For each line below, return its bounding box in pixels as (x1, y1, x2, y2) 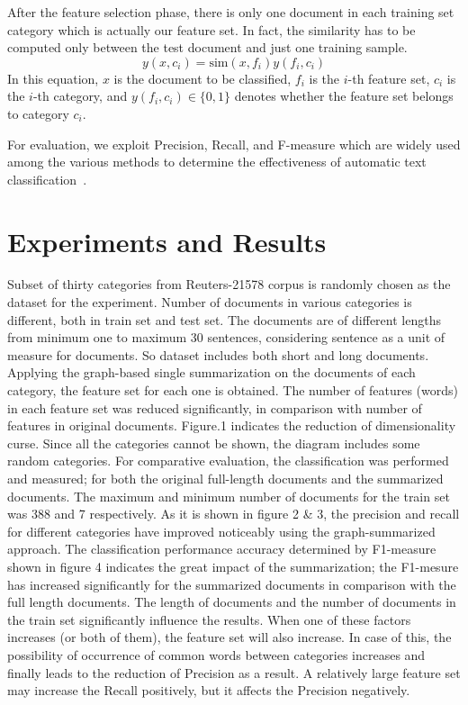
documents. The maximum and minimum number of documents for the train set (7, 486, 450, 505)
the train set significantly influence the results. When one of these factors (7, 610, 411, 628)
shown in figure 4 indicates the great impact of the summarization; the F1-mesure (7, 556, 459, 575)
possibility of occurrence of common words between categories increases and (7, 645, 426, 664)
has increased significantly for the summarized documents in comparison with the (7, 574, 456, 593)
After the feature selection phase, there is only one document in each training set (7, 3, 454, 21)
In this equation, (7, 68, 99, 87)
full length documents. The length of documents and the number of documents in (7, 592, 456, 611)
